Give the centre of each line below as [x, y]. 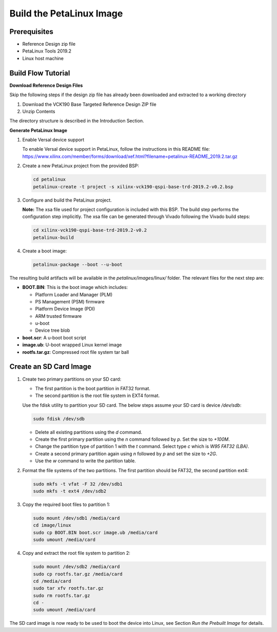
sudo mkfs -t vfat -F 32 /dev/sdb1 [78, 484]
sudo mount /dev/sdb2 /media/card [76, 567]
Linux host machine [43, 58]
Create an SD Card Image [51, 367]
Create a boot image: [44, 251]
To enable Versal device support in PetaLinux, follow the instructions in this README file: [116, 149]
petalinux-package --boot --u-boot [78, 264]
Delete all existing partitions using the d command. [88, 432]
